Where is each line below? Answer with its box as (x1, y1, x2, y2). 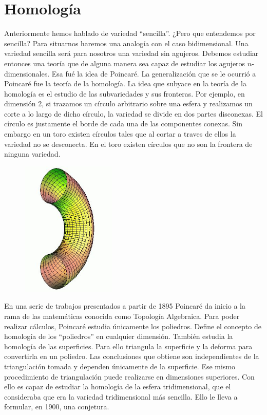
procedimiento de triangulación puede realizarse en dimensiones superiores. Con (4, 371, 255, 382)
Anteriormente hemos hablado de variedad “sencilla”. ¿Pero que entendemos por (4, 28, 256, 39)
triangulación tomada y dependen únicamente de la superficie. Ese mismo (4, 361, 236, 371)
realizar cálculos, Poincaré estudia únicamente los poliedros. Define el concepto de (4, 320, 261, 331)
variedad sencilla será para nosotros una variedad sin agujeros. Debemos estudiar (4, 48, 259, 59)
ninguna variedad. (4, 148, 61, 159)
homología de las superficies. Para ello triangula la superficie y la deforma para (4, 341, 253, 351)
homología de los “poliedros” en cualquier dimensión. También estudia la (4, 331, 233, 342)
